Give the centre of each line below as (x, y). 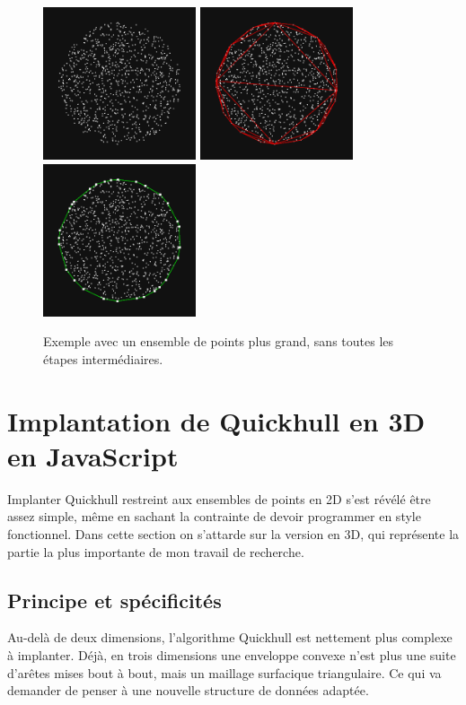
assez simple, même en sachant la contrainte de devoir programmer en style (214, 516)
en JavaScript (93, 455)
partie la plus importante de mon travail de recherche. (156, 551)
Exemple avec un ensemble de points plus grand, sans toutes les (219, 341)
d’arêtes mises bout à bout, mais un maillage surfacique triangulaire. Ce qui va (224, 672)
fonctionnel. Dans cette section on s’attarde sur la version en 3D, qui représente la (233, 534)
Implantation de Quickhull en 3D (216, 420)
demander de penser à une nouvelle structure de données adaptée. (188, 690)
